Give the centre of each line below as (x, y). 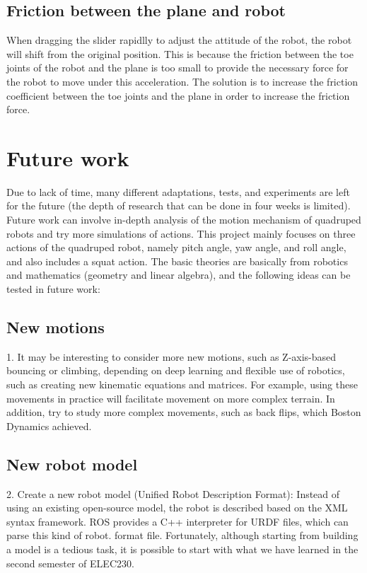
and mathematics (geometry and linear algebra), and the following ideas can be (179, 275)
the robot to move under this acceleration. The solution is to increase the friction (182, 81)
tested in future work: (53, 289)
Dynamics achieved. (49, 426)
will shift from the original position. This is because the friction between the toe (180, 53)
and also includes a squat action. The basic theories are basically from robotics (177, 261)
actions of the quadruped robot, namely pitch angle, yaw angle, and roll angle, (176, 247)
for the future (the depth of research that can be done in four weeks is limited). (179, 206)
